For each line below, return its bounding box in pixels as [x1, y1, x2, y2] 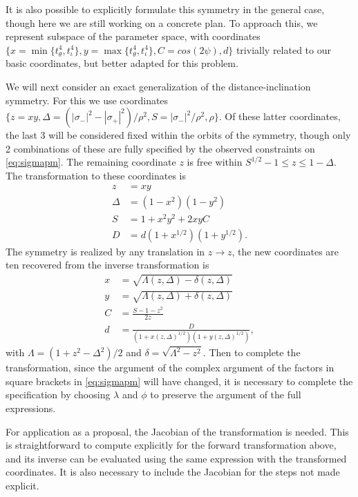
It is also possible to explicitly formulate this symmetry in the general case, [6, 2, 325, 16]
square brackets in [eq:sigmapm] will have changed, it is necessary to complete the [6, 373, 353, 388]
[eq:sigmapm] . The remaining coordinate [6, 155, 176, 169]
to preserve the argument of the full [150, 387, 301, 402]
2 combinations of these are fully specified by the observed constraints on [6, 141, 315, 155]
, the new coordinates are [232, 244, 339, 258]
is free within [187, 155, 243, 169]
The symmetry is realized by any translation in [6, 244, 205, 258]
